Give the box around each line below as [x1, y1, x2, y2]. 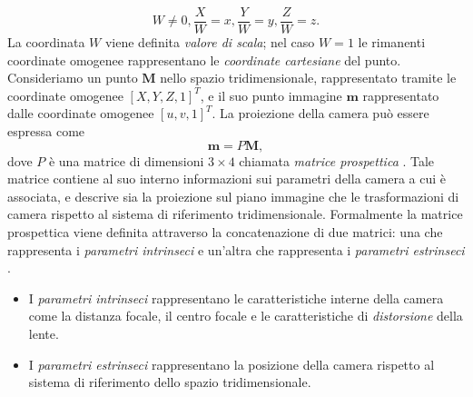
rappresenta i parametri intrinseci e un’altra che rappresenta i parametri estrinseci [7, 240, 465, 259]
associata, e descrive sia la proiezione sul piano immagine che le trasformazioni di [7, 186, 459, 205]
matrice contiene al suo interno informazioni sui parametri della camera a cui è [7, 169, 446, 188]
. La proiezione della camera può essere [212, 104, 429, 123]
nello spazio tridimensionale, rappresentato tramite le [160, 68, 457, 87]
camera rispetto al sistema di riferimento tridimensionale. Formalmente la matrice [7, 204, 463, 223]
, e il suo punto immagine [200, 85, 342, 104]
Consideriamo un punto [7, 68, 138, 87]
